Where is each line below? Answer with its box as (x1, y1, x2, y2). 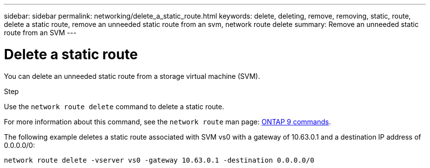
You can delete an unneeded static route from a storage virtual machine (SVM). (4, 72, 260, 80)
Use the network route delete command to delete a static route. (4, 102, 224, 111)
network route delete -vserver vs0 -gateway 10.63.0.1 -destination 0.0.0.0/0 (4, 156, 315, 164)
